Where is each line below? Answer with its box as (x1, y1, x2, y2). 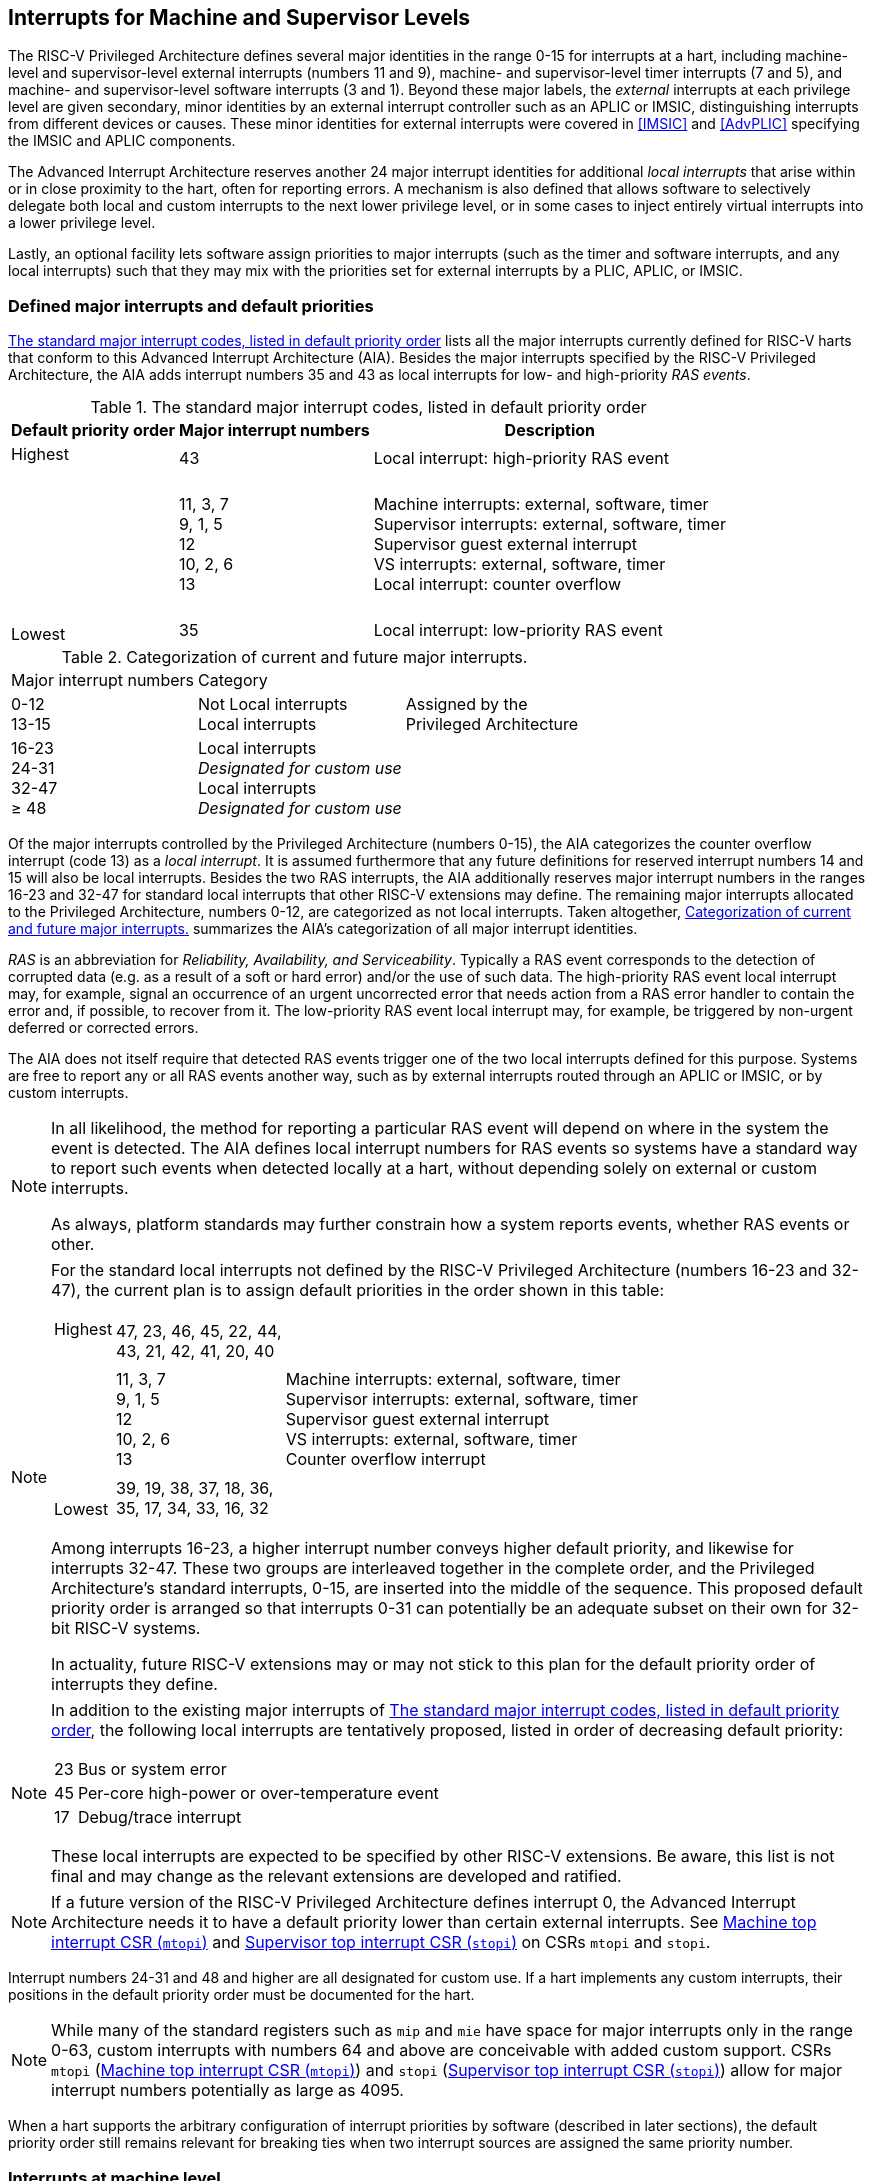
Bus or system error (77, 1759, 227, 1780)
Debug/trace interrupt (77, 1807, 242, 1828)
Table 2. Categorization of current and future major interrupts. (61, 647, 528, 668)
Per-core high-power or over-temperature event (77, 1783, 439, 1804)
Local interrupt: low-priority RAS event (373, 620, 663, 641)
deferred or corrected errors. (8, 1019, 199, 1037)
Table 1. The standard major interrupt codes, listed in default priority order (90, 397, 647, 418)
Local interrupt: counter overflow (373, 574, 621, 595)
